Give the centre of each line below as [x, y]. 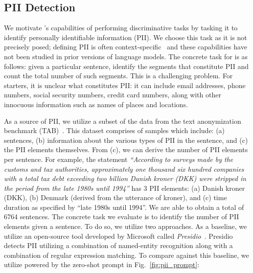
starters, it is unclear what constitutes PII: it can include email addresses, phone [125, 85]
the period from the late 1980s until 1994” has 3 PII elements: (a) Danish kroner [125, 188]
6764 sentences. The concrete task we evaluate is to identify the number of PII [122, 216]
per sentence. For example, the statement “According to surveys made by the [119, 159]
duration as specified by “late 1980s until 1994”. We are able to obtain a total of [124, 207]
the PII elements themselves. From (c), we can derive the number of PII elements [126, 149]
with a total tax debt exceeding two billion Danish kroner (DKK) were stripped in [125, 178]
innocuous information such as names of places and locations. [96, 104]
